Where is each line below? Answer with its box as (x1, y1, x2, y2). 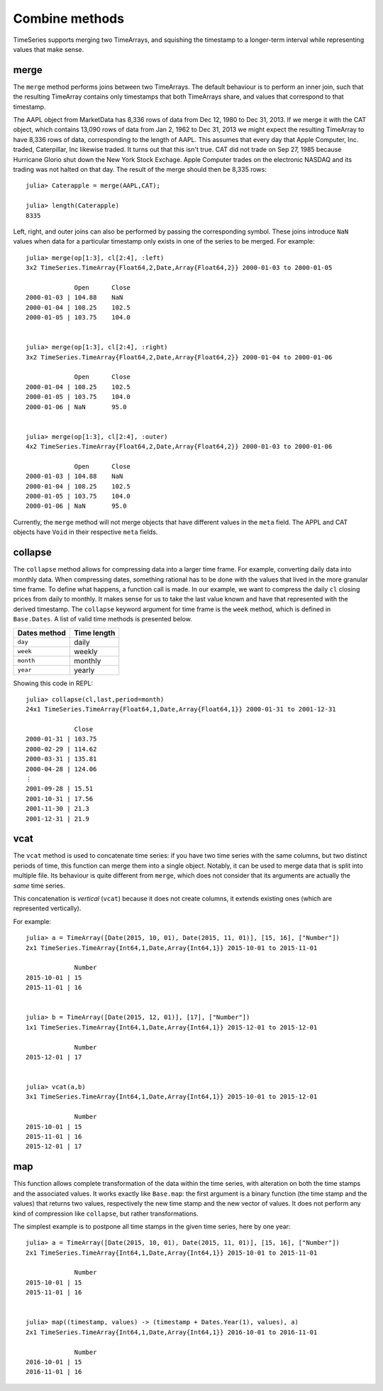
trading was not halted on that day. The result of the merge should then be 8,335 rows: (13, 165, 267, 173)
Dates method (17, 628, 67, 638)
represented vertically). (13, 904, 82, 912)
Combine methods (13, 11, 124, 26)
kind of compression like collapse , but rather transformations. (13, 1209, 199, 1218)
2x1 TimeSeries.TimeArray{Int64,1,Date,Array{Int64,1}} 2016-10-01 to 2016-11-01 (26, 1328, 318, 1336)
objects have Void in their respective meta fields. (13, 528, 158, 536)
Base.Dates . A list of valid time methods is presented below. (13, 615, 193, 623)
